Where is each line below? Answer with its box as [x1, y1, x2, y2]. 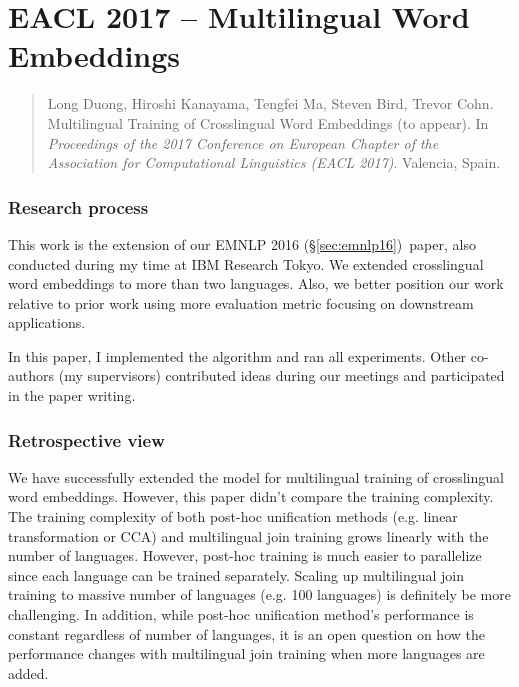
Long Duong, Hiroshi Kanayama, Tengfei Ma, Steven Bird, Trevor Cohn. [47, 93, 494, 114]
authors [8, 365, 55, 386]
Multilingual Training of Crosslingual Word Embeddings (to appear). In [47, 112, 489, 133]
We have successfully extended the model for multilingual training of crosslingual [8, 466, 504, 487]
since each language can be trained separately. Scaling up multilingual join [8, 564, 465, 585]
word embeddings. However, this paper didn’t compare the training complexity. [8, 486, 494, 507]
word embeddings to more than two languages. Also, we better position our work [8, 273, 504, 294]
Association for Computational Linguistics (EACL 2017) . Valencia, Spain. [47, 152, 501, 173]
